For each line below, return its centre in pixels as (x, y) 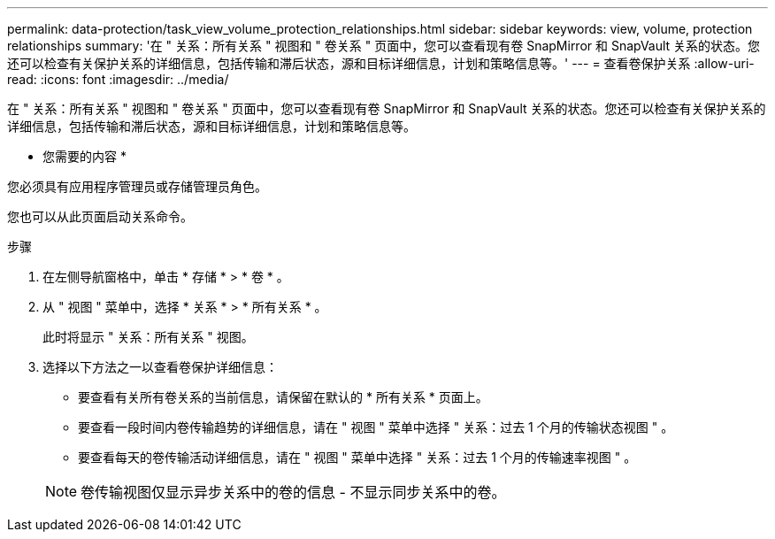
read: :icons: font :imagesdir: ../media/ (118, 79)
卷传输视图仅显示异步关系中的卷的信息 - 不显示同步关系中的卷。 (293, 492)
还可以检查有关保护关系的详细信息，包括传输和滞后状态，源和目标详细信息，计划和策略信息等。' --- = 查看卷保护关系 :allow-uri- (381, 63)
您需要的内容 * (84, 156)
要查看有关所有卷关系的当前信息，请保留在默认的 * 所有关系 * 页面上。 (283, 397)
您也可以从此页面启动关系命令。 (100, 216)
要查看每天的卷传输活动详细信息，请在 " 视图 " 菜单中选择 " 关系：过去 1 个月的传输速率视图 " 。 (357, 457)
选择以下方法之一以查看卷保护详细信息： (160, 367)
